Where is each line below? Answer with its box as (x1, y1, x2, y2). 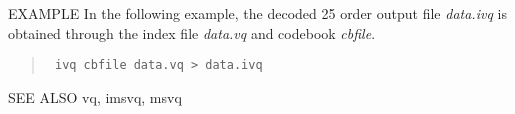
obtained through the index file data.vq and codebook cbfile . (8, 22, 376, 43)
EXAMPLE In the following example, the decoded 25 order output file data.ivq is (8, 3, 507, 23)
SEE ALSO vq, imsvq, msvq (8, 86, 182, 107)
